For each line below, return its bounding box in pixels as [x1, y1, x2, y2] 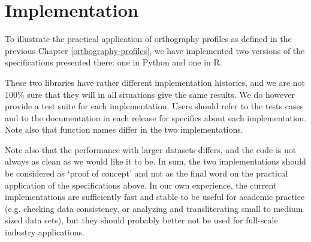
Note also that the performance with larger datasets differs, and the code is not [5, 143, 297, 156]
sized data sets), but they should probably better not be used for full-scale [5, 214, 278, 226]
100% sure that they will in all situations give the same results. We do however [5, 88, 295, 100]
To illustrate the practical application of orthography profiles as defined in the [5, 32, 292, 45]
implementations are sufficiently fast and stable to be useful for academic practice [5, 190, 305, 203]
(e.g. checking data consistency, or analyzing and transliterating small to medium [5, 202, 303, 214]
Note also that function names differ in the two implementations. [5, 123, 243, 136]
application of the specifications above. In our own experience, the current [5, 178, 277, 191]
